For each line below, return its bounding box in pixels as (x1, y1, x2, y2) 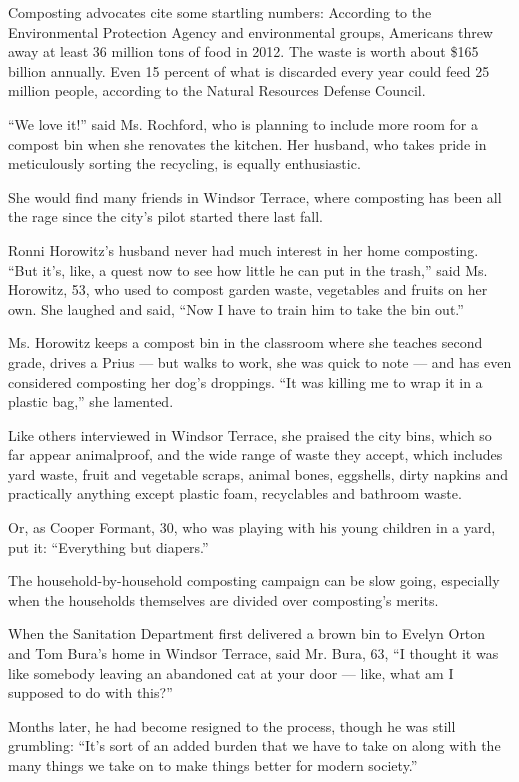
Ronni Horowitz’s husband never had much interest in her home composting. (8, 239, 479, 260)
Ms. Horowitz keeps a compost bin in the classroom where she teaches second (8, 332, 483, 353)
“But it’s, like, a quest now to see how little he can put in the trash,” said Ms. (8, 259, 488, 280)
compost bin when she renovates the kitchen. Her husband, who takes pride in (8, 133, 487, 154)
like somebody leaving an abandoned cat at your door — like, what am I (8, 662, 454, 683)
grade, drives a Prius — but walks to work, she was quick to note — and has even (8, 351, 512, 372)
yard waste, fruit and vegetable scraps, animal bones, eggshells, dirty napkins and (8, 463, 509, 484)
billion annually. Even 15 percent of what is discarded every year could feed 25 (8, 60, 490, 81)
